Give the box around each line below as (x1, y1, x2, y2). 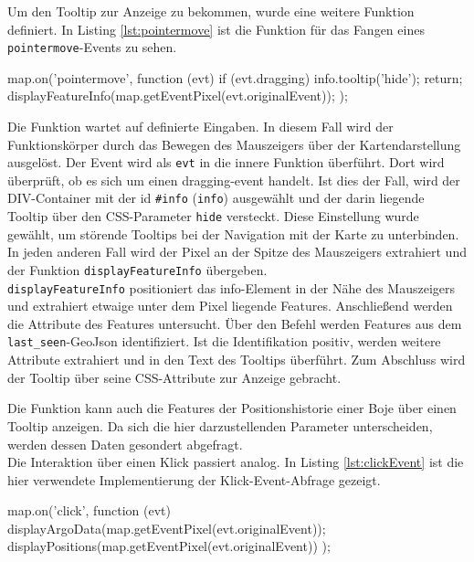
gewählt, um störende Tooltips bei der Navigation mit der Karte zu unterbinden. (7, 224, 459, 243)
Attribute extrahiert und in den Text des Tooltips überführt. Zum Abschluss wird (7, 350, 466, 369)
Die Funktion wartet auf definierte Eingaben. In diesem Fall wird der (7, 117, 394, 136)
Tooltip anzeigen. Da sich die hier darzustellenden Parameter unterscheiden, (7, 416, 433, 435)
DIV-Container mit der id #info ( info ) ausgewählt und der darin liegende (7, 188, 425, 207)
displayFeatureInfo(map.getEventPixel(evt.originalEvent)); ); (7, 86, 348, 105)
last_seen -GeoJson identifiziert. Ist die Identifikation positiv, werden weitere (7, 332, 441, 351)
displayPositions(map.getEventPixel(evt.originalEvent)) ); (7, 536, 331, 556)
